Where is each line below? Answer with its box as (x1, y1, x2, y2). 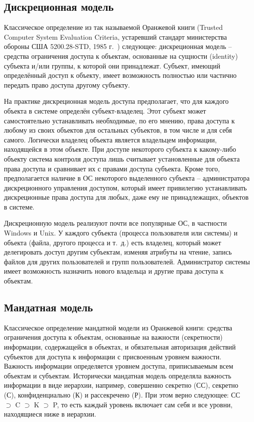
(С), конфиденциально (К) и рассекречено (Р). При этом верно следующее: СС (4, 390, 240, 399)
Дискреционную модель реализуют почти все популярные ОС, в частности (4, 218, 227, 228)
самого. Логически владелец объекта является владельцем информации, (4, 134, 217, 144)
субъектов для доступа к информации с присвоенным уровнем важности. (4, 351, 222, 361)
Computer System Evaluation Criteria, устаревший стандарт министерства (4, 31, 227, 42)
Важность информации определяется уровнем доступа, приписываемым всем (4, 361, 233, 371)
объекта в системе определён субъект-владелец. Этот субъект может (4, 105, 206, 116)
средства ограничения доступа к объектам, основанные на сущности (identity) (4, 50, 238, 61)
